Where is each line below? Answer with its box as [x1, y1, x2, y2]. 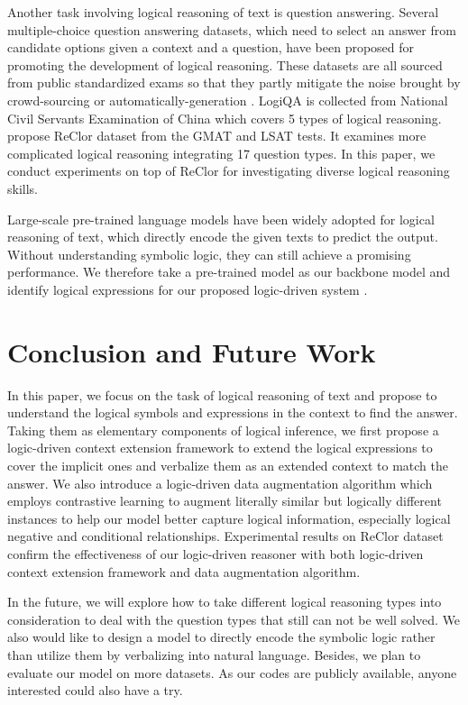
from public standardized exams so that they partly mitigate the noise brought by [7, 73, 461, 92]
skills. [7, 179, 38, 197]
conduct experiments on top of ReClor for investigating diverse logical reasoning [7, 161, 450, 180]
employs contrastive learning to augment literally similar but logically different [7, 491, 442, 510]
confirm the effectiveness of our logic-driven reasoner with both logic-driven [7, 544, 424, 563]
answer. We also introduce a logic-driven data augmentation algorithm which [7, 473, 433, 492]
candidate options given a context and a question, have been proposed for [7, 38, 415, 57]
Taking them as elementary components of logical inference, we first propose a [7, 420, 439, 439]
